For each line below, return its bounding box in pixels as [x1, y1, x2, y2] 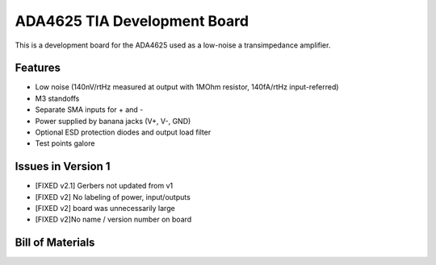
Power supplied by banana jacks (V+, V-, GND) [35, 116, 191, 126]
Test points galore [35, 139, 95, 148]
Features [15, 61, 61, 75]
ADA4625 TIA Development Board [15, 12, 249, 30]
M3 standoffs [35, 93, 80, 103]
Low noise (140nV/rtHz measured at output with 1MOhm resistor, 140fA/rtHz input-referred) [35, 82, 339, 92]
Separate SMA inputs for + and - [35, 105, 144, 114]
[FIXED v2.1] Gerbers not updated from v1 [35, 181, 174, 191]
